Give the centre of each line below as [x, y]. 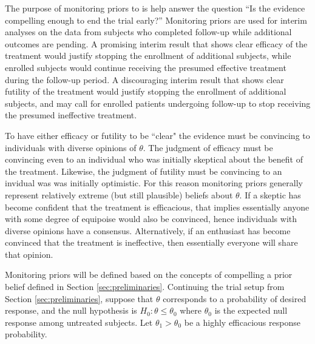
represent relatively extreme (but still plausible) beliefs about [119, 194]
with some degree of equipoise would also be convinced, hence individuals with [151, 219]
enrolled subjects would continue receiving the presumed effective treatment [146, 67]
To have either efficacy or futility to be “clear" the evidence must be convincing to [157, 135]
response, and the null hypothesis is [71, 310]
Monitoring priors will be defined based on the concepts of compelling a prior [149, 275]
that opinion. [29, 254]
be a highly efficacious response [242, 322]
